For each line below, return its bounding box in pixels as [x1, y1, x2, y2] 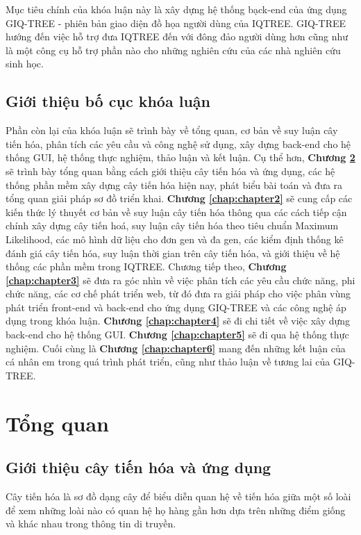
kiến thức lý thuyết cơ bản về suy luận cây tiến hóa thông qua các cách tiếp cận [6, 204, 347, 219]
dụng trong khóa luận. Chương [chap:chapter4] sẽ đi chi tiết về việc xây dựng [6, 313, 351, 328]
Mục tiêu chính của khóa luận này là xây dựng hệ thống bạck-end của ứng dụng [6, 2, 347, 16]
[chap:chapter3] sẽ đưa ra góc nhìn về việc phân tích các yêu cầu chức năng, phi [6, 272, 355, 287]
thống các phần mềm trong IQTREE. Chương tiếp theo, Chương [6, 259, 287, 274]
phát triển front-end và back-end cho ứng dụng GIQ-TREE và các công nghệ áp [6, 299, 346, 314]
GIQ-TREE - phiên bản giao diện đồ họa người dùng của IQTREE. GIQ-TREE [6, 15, 346, 30]
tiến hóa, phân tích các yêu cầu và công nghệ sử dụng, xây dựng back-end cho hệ [6, 136, 351, 151]
